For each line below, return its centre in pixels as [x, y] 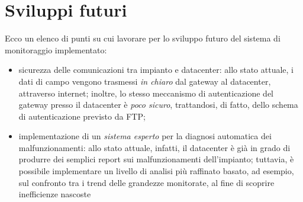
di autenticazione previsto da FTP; [82, 116]
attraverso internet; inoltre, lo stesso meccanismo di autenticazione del [146, 93]
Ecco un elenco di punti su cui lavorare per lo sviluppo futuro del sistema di [143, 38]
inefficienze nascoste [55, 194]
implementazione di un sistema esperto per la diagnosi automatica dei [145, 136]
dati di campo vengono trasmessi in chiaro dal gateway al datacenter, [145, 81]
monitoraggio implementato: [56, 49]
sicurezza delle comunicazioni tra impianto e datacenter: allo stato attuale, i [156, 70]
